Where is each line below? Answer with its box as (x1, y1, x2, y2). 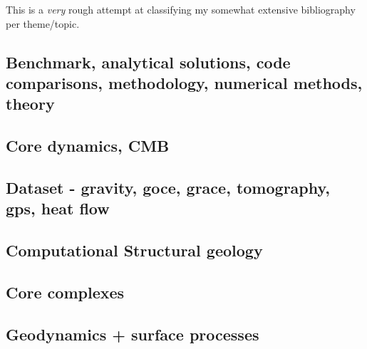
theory (6, 93, 55, 115)
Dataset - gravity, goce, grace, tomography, (6, 176, 330, 198)
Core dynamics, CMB (6, 135, 170, 157)
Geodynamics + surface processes (6, 323, 259, 345)
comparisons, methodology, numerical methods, (6, 71, 363, 93)
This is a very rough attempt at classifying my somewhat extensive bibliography (6, 2, 356, 16)
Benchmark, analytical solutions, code (6, 51, 291, 73)
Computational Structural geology (6, 239, 263, 261)
